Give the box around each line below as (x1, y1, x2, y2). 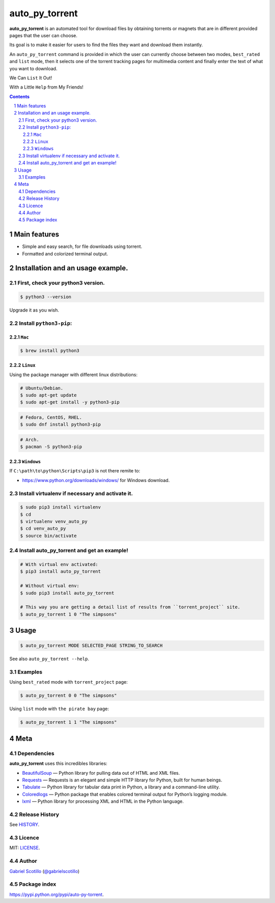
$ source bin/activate (20, 532, 77, 539)
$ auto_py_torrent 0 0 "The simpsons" (20, 693, 117, 698)
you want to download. (9, 65, 58, 71)
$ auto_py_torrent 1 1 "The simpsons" (20, 719, 117, 725)
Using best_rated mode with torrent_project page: (9, 679, 128, 685)
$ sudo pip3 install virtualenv (20, 504, 101, 510)
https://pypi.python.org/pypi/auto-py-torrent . (9, 891, 104, 897)
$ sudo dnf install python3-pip (20, 421, 101, 428)
